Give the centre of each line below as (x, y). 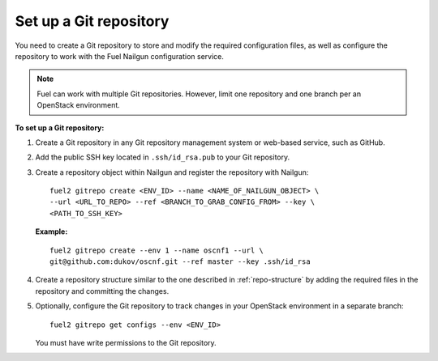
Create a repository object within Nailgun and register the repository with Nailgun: (172, 172)
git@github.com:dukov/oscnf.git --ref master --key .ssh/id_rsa (180, 262)
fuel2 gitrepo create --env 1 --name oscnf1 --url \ (157, 250)
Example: (52, 231)
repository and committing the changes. (102, 291)
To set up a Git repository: (60, 127)
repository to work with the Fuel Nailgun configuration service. (120, 56)
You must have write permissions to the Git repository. (126, 342)
